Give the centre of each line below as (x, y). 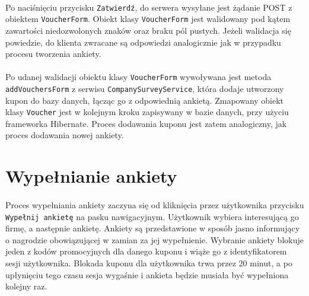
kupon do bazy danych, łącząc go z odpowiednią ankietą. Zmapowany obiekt (145, 100)
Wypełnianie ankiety (91, 176)
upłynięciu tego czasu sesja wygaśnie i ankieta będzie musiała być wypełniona (147, 274)
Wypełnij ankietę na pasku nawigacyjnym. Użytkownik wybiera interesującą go (152, 216)
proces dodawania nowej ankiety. (65, 135)
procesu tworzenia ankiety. (53, 54)
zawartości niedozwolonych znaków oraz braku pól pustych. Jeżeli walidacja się (148, 30)
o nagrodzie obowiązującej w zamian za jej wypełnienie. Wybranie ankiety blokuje (154, 239)
